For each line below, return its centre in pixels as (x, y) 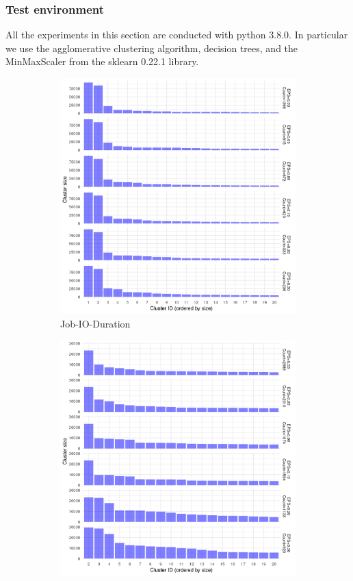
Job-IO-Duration (95, 323)
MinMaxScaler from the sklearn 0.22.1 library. (102, 61)
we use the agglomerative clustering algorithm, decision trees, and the (152, 48)
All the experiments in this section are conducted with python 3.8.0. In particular (177, 35)
